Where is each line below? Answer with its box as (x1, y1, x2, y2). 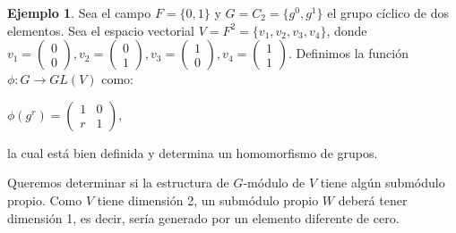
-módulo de (243, 173, 305, 192)
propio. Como (7, 190, 82, 209)
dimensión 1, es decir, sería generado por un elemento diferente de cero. (7, 208, 400, 227)
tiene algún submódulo (320, 173, 445, 192)
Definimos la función (296, 44, 409, 62)
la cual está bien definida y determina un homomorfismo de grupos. (7, 143, 378, 162)
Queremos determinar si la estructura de (7, 173, 229, 192)
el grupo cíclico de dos (327, 4, 450, 21)
